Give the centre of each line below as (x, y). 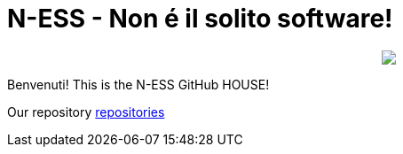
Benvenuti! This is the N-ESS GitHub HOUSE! (138, 84)
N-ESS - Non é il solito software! (200, 19)
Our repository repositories (86, 112)
